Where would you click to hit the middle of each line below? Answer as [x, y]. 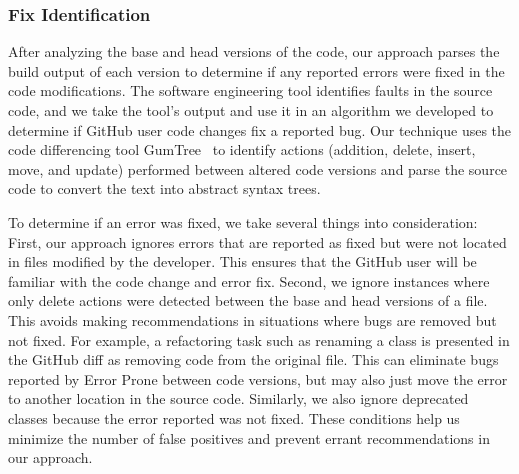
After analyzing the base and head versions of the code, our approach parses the [254, 51]
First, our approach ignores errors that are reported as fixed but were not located [257, 241]
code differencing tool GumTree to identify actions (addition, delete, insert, [242, 149]
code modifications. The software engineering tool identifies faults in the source [250, 90]
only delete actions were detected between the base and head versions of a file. [248, 300]
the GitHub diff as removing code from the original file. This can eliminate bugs [253, 359]
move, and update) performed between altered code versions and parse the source [258, 168]
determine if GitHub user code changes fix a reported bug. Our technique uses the [260, 129]
